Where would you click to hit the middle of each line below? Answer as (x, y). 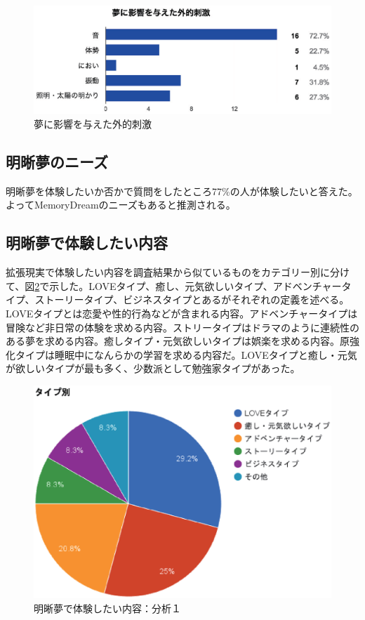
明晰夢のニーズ (57, 162)
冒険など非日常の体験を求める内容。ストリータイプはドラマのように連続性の (182, 327)
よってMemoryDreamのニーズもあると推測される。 (121, 205)
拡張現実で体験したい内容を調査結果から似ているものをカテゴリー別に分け (178, 272)
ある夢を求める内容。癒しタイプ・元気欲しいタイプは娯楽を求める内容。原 (178, 341)
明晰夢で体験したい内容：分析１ (107, 608)
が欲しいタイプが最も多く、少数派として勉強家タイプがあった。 (153, 368)
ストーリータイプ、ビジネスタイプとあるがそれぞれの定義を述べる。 (192, 299)
